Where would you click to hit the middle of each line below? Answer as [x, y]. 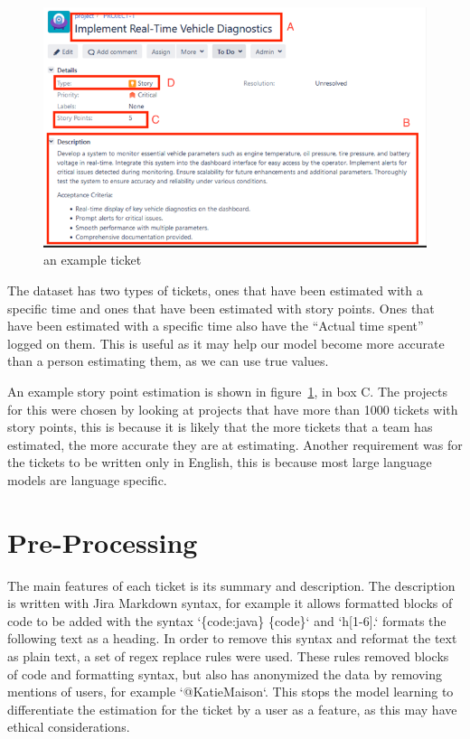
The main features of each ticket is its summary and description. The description [231, 585]
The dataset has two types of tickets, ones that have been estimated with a [215, 290]
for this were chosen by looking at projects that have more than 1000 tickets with [233, 409]
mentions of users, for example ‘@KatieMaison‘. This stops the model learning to [230, 692]
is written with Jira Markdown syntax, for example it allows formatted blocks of [230, 603]
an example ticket [93, 260]
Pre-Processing [103, 542]
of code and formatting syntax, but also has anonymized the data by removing [225, 674]
